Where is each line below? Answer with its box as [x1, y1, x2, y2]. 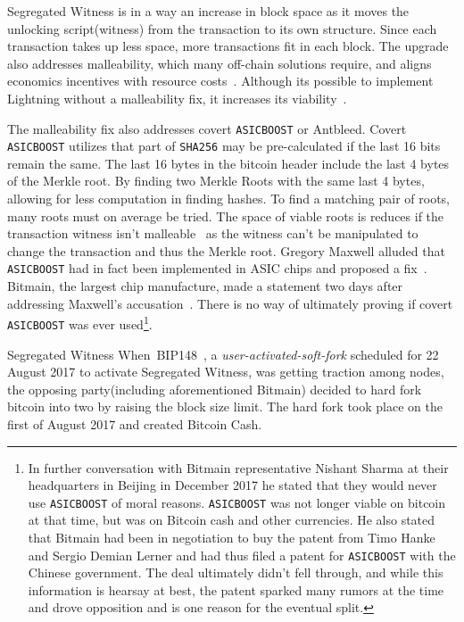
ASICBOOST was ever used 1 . [7, 312, 153, 333]
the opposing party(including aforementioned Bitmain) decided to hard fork [7, 379, 422, 398]
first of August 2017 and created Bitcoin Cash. [7, 414, 262, 433]
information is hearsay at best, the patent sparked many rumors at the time [28, 580, 444, 599]
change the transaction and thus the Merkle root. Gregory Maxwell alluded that [7, 241, 445, 260]
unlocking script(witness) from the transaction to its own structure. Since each [7, 19, 437, 37]
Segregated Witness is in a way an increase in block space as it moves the [7, 2, 410, 20]
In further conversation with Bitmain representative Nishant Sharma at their [28, 458, 449, 477]
